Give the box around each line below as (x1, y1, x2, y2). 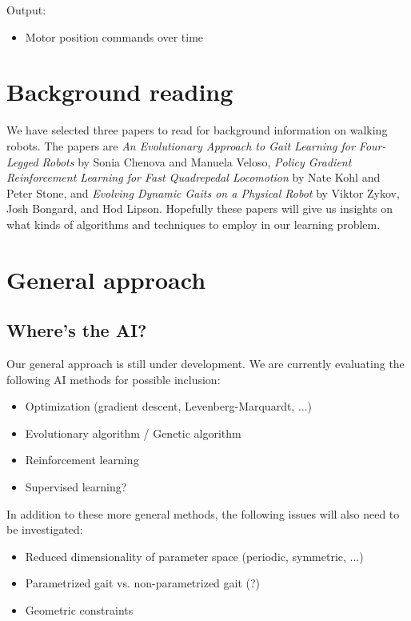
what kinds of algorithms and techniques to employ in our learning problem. (6, 215, 381, 232)
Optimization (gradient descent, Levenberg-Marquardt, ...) (25, 398, 313, 415)
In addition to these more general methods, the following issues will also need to (6, 505, 400, 522)
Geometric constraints (25, 601, 134, 618)
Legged (6, 153, 38, 170)
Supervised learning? (25, 479, 127, 495)
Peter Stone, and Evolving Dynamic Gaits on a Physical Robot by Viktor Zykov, (6, 184, 400, 201)
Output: (6, 2, 46, 18)
